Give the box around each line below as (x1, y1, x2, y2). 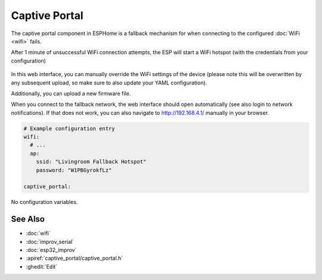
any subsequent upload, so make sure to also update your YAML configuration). (11, 79, 208, 86)
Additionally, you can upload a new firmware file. (11, 90, 131, 97)
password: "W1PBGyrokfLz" (36, 166, 112, 174)
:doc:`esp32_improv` (26, 247, 77, 254)
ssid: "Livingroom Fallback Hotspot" (36, 158, 147, 165)
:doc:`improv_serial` (26, 238, 75, 245)
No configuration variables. (11, 199, 78, 206)
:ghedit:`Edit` (26, 263, 58, 270)
